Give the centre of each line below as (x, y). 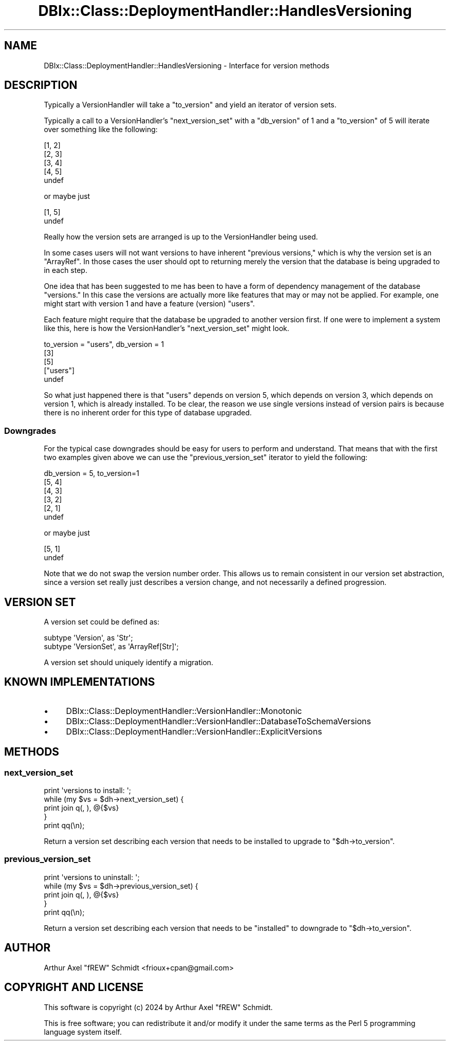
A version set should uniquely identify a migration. (129, 663)
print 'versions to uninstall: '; (92, 877)
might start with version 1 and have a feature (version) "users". (149, 304)
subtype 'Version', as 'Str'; (88, 638)
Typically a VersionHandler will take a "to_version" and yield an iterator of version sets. (190, 105)
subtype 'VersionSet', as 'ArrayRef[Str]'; (111, 647)
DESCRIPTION (41, 85)
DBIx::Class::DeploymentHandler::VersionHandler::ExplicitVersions (194, 731)
